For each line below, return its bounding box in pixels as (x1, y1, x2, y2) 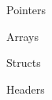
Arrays (6, 28, 39, 44)
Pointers (6, 2, 46, 17)
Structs (6, 54, 41, 71)
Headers (6, 80, 45, 97)
